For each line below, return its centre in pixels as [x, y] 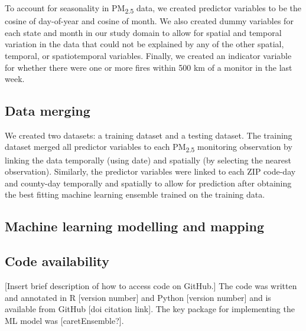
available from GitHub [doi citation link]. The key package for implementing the [150, 309]
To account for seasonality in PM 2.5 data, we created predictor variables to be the [153, 9]
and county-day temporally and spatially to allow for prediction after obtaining [148, 183]
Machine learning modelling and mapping [134, 226]
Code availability [57, 261]
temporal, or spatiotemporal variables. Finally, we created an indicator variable [148, 55]
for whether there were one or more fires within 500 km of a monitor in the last [149, 67]
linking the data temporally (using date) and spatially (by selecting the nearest [148, 160]
